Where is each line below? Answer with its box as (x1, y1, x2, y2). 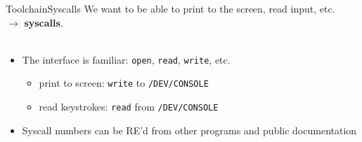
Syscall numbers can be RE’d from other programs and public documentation (22, 122, 357, 137)
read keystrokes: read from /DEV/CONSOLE (39, 99, 219, 114)
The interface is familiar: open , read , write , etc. (22, 52, 231, 66)
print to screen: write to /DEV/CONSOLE (39, 76, 209, 90)
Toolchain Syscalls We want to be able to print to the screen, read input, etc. (6, 1, 335, 15)
